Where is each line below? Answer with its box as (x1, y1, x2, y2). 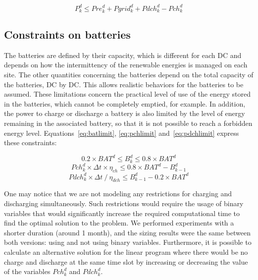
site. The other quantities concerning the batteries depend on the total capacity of (4, 69, 254, 80)
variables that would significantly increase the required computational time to (4, 208, 240, 218)
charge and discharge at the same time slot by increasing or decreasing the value (4, 256, 248, 267)
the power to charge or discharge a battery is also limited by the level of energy (4, 108, 245, 118)
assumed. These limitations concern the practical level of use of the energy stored (4, 89, 251, 99)
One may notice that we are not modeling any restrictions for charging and (4, 188, 232, 199)
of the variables (4, 266, 51, 277)
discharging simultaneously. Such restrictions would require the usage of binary (4, 198, 244, 208)
